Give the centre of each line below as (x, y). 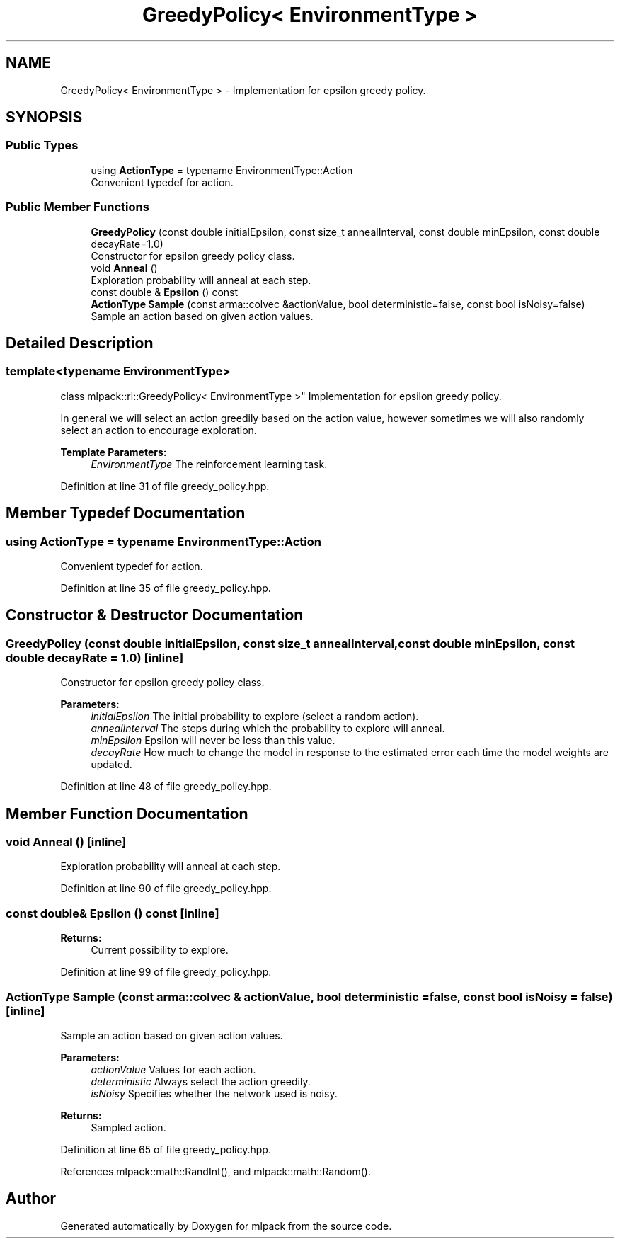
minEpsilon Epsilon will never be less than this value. (213, 741)
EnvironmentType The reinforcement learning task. (209, 464)
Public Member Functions (77, 207)
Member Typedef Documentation (126, 513)
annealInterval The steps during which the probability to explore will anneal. (268, 729)
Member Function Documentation (127, 814)
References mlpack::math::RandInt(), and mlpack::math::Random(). (216, 1171)
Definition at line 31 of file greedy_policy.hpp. (165, 486)
